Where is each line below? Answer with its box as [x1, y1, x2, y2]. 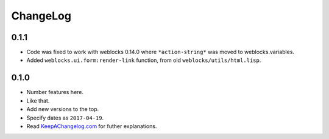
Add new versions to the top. [26, 106, 99, 113]
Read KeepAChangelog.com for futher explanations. [26, 122, 157, 130]
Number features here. [26, 89, 84, 96]
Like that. [26, 97, 50, 104]
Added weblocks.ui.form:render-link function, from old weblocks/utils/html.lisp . [26, 56, 261, 64]
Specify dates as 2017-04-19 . [26, 114, 104, 121]
